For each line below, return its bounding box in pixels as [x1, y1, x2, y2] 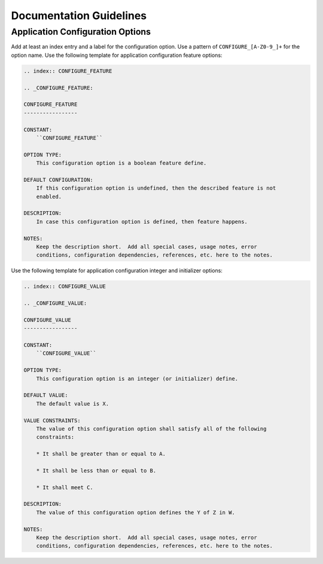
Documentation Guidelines [11, 9, 147, 22]
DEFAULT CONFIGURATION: [23, 176, 94, 183]
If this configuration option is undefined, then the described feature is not [36, 185, 276, 191]
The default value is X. [36, 400, 109, 407]
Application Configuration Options [11, 26, 151, 37]
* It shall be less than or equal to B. [36, 467, 157, 474]
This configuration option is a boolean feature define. [36, 160, 207, 167]
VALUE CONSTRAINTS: [23, 417, 81, 424]
